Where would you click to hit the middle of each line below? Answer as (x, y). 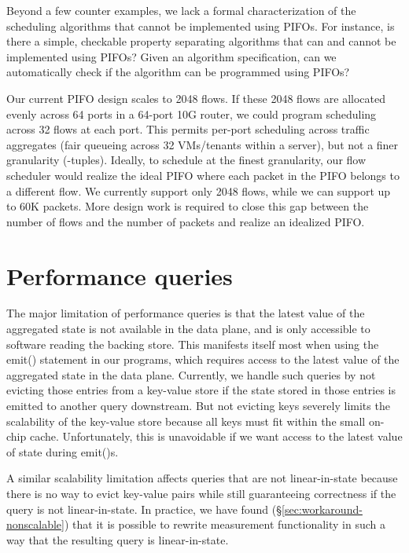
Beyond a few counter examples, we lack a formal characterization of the (181, 10)
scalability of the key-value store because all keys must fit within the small (186, 421)
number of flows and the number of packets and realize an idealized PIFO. (186, 221)
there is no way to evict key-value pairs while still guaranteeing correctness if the (201, 493)
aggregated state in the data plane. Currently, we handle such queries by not (191, 374)
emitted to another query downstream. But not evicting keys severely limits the (198, 405)
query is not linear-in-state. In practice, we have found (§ (144, 509)
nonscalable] (35, 524)
